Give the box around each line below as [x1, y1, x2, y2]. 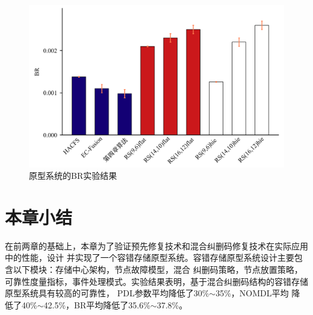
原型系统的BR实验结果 [29, 169, 117, 182]
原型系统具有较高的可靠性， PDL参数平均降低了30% [5, 287, 209, 299]
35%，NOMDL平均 [215, 287, 289, 299]
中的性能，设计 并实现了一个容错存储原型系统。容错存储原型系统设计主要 [5, 251, 294, 264]
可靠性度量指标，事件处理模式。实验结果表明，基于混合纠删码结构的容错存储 [5, 275, 308, 287]
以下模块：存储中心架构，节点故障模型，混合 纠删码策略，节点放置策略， [13, 263, 303, 276]
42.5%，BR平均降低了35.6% [43, 298, 150, 311]
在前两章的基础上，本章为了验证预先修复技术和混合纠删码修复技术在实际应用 [5, 239, 308, 252]
